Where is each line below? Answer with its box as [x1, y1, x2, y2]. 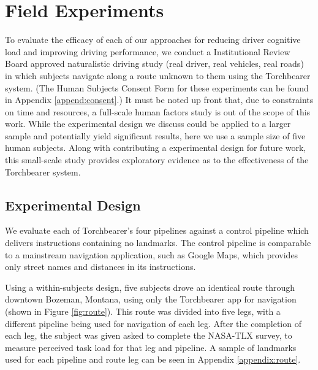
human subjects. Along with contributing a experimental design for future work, [5, 141, 306, 154]
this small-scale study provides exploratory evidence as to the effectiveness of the [5, 153, 309, 166]
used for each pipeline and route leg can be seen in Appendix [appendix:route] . [5, 353, 301, 366]
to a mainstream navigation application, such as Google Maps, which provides [5, 248, 298, 261]
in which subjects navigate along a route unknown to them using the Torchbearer [5, 69, 311, 82]
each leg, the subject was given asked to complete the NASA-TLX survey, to [5, 329, 292, 342]
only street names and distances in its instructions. [5, 260, 196, 273]
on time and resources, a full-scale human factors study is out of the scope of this [5, 105, 311, 118]
